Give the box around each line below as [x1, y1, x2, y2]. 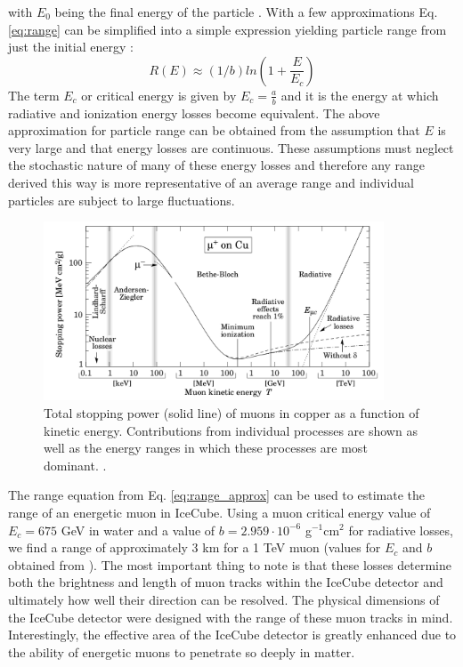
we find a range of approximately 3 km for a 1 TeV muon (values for [8, 538, 381, 557]
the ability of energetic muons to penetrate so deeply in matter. [8, 642, 355, 661]
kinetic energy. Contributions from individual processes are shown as [44, 421, 418, 439]
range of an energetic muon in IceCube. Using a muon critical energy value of [8, 502, 431, 521]
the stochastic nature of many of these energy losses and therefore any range [8, 156, 426, 174]
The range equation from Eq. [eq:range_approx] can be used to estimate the [8, 486, 425, 504]
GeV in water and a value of [61, 520, 215, 539]
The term [8, 85, 60, 104]
